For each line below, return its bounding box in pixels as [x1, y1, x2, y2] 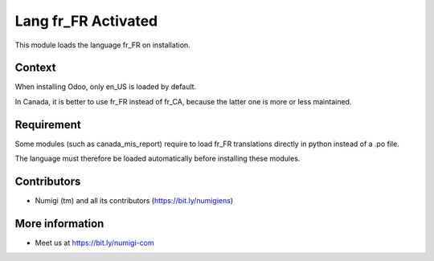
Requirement [14, 117, 82, 132]
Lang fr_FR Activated [14, 12, 158, 30]
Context [14, 61, 56, 75]
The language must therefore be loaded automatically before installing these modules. [14, 153, 301, 164]
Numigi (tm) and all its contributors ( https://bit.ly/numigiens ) [35, 196, 234, 206]
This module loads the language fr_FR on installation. [14, 40, 190, 50]
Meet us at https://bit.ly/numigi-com [35, 238, 154, 247]
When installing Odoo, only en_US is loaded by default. [14, 82, 197, 92]
